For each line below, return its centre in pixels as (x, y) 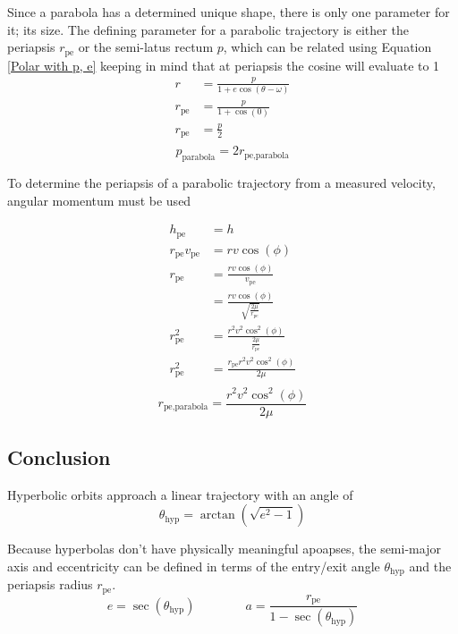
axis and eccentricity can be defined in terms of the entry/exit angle (194, 566)
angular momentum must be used (99, 200)
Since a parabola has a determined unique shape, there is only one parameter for (229, 12)
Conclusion (59, 457)
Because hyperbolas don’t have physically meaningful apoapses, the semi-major (224, 549)
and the (430, 566)
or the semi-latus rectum (146, 47)
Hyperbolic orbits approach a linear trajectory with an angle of (180, 494)
